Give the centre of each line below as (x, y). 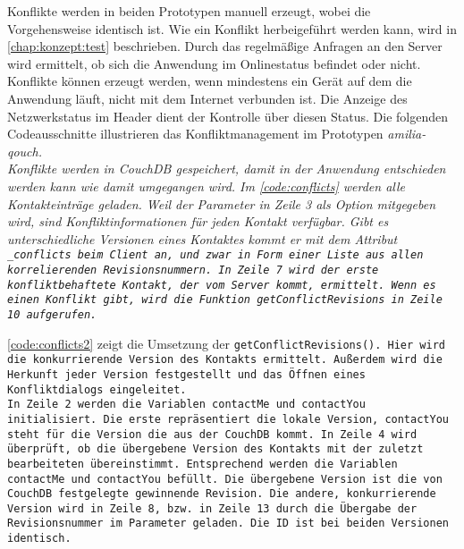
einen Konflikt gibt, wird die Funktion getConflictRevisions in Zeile (225, 300)
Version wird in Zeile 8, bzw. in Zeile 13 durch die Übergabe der (212, 508)
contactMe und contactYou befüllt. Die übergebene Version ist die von (225, 479)
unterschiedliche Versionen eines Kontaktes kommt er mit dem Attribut (202, 238)
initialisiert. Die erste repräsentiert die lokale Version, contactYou (228, 419)
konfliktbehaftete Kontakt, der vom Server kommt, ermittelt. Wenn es (222, 285)
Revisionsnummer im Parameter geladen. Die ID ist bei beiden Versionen (228, 524)
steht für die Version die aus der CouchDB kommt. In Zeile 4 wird (212, 434)
